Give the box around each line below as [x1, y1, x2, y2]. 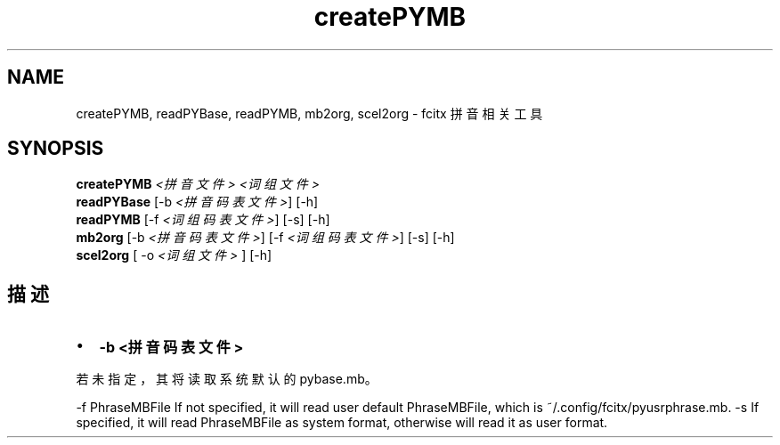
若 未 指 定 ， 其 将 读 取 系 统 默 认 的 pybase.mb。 [76, 371, 378, 387]
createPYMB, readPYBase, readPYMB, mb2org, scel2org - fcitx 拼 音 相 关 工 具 [76, 105, 543, 121]
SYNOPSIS [7, 137, 104, 160]
